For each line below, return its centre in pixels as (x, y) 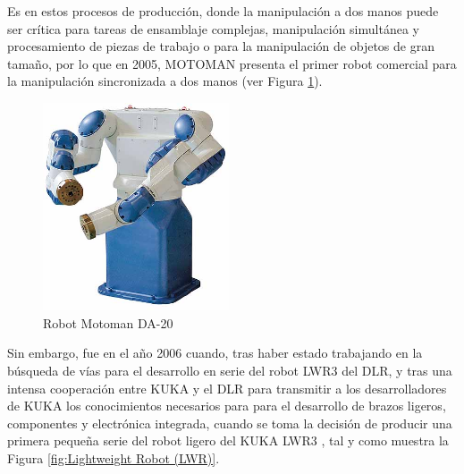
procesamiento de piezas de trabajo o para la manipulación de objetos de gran (221, 46)
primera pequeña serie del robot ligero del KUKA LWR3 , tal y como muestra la (228, 440)
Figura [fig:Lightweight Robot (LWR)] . (114, 458)
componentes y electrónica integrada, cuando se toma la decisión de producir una (230, 423)
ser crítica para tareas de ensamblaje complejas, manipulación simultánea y (213, 28)
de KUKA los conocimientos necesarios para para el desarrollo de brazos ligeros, (227, 406)
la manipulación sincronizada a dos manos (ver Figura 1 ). (165, 81)
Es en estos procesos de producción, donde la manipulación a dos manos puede (223, 11)
